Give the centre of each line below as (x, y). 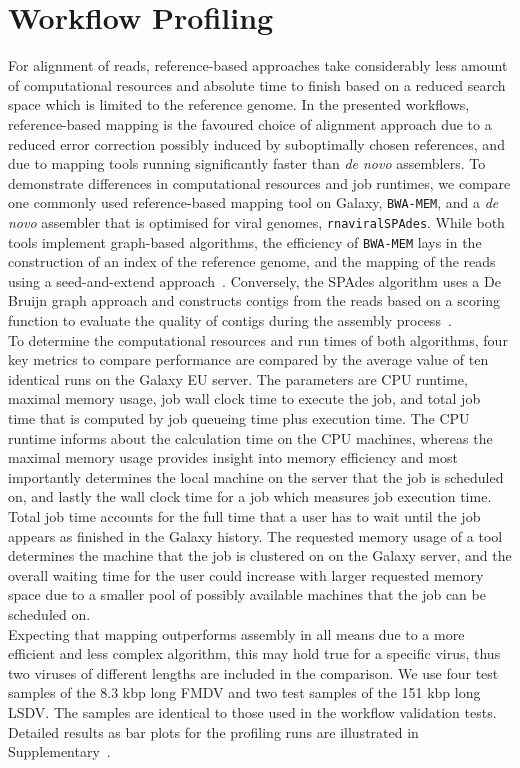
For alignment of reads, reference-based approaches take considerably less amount (258, 65)
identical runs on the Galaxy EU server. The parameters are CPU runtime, (238, 378)
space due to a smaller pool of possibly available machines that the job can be (247, 594)
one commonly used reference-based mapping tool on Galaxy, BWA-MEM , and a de (253, 202)
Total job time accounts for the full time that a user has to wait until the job (244, 515)
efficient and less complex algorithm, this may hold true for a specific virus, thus (254, 653)
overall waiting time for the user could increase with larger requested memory (246, 574)
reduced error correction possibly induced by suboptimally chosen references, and (256, 143)
